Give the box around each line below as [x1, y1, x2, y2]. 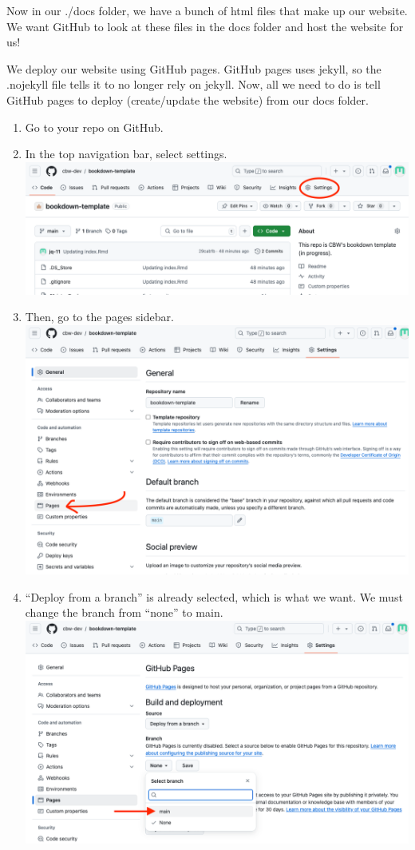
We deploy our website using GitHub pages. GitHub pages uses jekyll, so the [6, 60, 381, 77]
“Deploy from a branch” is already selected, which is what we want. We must [25, 588, 403, 605]
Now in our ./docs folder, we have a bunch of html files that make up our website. [6, 2, 408, 18]
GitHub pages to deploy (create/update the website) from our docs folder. [6, 91, 369, 108]
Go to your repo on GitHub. [25, 118, 164, 135]
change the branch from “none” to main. [25, 604, 223, 621]
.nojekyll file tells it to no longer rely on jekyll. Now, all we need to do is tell [6, 76, 381, 93]
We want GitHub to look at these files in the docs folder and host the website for [6, 18, 404, 34]
